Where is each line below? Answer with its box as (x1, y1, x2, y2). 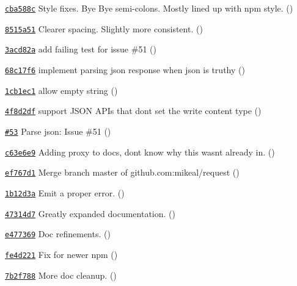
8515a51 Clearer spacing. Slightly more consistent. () (5, 22, 203, 35)
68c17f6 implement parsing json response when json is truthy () (5, 63, 245, 76)
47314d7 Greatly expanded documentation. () (5, 207, 175, 220)
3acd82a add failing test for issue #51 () (5, 43, 156, 55)
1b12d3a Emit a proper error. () (5, 186, 125, 199)
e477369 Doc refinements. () (5, 227, 111, 240)
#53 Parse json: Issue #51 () (5, 124, 111, 137)
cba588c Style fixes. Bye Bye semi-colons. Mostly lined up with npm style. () (5, 2, 293, 14)
